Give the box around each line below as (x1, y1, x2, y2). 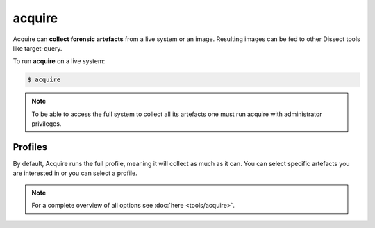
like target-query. (12, 44, 62, 52)
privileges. (31, 120, 62, 128)
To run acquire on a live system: (12, 57, 106, 65)
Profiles (12, 141, 48, 153)
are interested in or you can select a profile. (12, 169, 138, 177)
